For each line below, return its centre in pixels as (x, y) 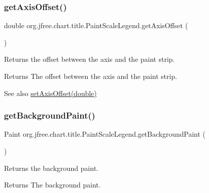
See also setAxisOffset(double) (51, 93)
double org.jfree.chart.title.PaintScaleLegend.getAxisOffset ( (96, 25)
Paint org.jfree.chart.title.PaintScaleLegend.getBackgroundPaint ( (105, 134)
